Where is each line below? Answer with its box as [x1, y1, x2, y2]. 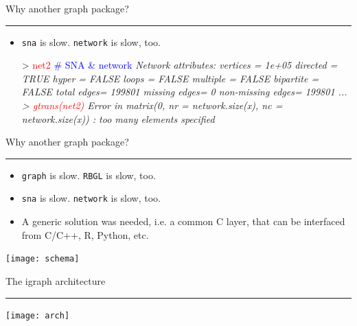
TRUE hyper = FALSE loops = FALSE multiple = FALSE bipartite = [21, 71, 319, 85]
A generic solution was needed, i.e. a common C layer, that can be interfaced [21, 214, 345, 229]
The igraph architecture [5, 273, 106, 288]
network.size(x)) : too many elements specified [21, 111, 215, 126]
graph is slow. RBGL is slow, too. [21, 167, 156, 182]
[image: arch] [5, 310, 70, 321]
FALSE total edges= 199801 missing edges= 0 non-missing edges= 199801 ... [21, 84, 347, 99]
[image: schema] [5, 254, 80, 264]
